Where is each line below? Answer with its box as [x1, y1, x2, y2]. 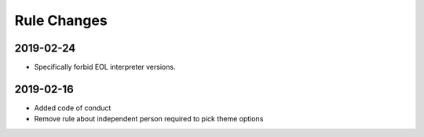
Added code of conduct [34, 103, 111, 113]
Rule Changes [14, 12, 108, 29]
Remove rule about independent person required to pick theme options [34, 114, 264, 124]
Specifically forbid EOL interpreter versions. [34, 63, 176, 72]
